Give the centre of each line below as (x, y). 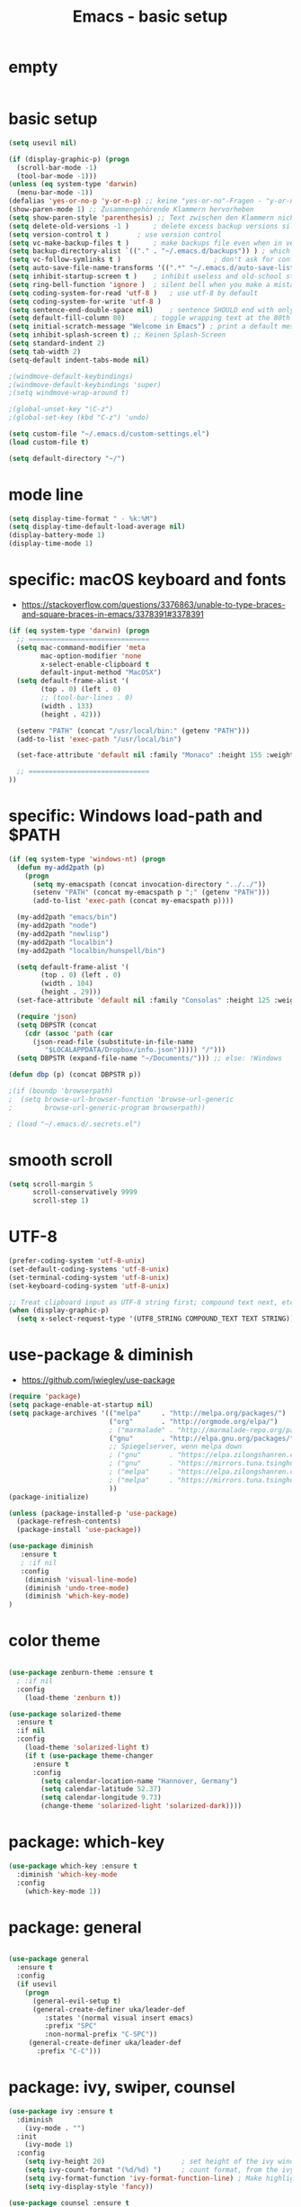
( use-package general (49, 1959)
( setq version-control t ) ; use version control (115, 234)
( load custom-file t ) (49, 442)
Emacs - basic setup (150, 17)
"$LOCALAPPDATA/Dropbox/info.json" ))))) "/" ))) (135, 1050)
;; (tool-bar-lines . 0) (87, 698)
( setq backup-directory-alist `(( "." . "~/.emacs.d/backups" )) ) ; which (150, 251)
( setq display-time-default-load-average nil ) (97, 527)
